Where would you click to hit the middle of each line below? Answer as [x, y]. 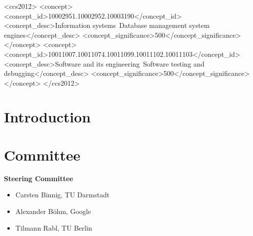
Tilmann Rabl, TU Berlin [54, 227]
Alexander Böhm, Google [53, 211]
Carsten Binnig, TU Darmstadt [63, 195]
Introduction [47, 116]
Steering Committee [39, 178]
